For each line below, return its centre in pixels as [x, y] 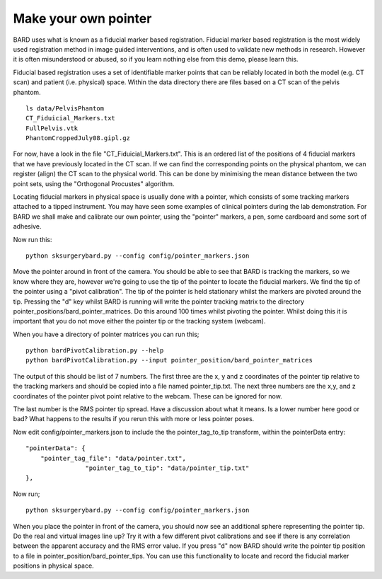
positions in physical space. [54, 566]
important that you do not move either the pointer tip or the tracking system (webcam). [139, 321]
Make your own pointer [82, 18]
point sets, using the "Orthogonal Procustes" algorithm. [94, 183]
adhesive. [27, 227]
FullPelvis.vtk [52, 128]
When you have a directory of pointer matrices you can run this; [106, 334]
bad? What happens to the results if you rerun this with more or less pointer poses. [134, 419]
